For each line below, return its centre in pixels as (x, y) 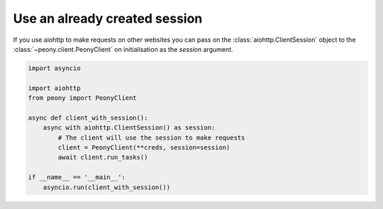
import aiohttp (54, 88)
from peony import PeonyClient (83, 98)
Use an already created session (108, 18)
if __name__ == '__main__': (77, 177)
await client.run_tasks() (103, 157)
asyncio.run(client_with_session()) (106, 187)
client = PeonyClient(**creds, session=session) (144, 148)
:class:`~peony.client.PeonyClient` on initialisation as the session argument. (123, 49)
